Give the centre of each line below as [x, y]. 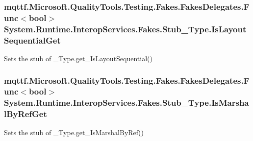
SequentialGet [32, 40]
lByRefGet [25, 114]
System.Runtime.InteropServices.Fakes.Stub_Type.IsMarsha [126, 103]
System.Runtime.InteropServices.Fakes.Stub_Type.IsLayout [125, 29]
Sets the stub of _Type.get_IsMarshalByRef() [74, 132]
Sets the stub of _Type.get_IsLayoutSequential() [78, 58]
